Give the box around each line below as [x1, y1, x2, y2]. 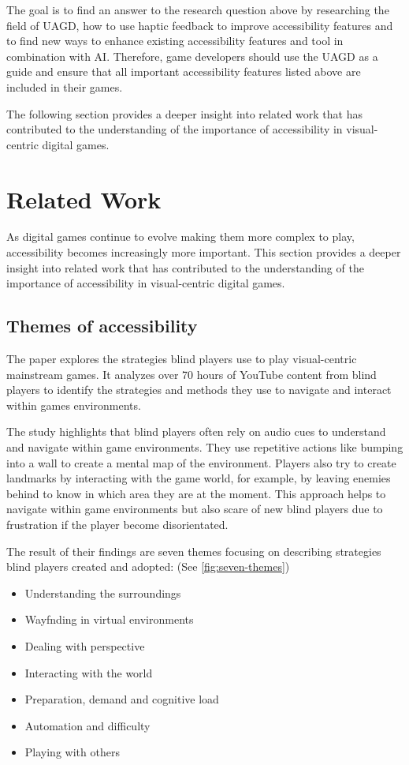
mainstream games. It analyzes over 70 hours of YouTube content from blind [6, 366, 377, 382]
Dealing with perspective [24, 637, 145, 654]
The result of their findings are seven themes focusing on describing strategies [6, 542, 381, 559]
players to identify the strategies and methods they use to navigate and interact [6, 381, 392, 398]
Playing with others [24, 744, 120, 760]
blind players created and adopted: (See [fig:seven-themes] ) [6, 558, 290, 575]
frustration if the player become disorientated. [6, 516, 229, 532]
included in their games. [6, 78, 123, 95]
